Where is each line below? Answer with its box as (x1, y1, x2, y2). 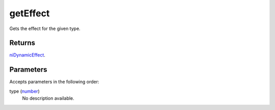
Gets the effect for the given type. (9, 25, 81, 32)
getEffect (9, 8, 50, 19)
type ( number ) (9, 88, 40, 94)
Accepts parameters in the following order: (9, 79, 99, 85)
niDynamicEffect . (9, 52, 46, 58)
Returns (9, 39, 36, 47)
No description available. (22, 95, 75, 101)
